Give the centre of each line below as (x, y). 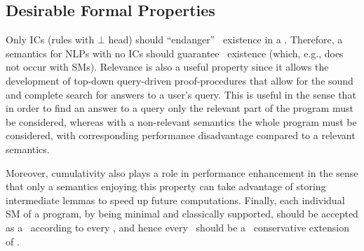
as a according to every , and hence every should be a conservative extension (178, 227)
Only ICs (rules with (50, 40)
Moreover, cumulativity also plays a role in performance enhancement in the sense (182, 172)
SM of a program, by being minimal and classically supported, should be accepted (182, 214)
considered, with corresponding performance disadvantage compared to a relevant (181, 135)
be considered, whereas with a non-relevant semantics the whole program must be (181, 121)
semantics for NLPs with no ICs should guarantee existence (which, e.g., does (175, 53)
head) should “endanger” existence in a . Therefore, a (225, 40)
